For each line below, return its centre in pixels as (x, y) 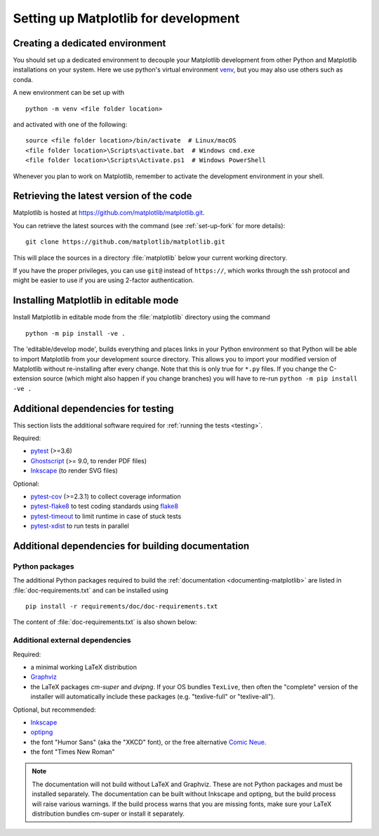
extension (27, 378)
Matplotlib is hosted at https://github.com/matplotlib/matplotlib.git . (109, 213)
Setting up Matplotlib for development (126, 18)
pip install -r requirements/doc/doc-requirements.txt (122, 606)
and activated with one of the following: (70, 125)
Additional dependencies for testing (94, 408)
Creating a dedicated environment (89, 43)
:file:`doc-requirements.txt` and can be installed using (91, 590)
